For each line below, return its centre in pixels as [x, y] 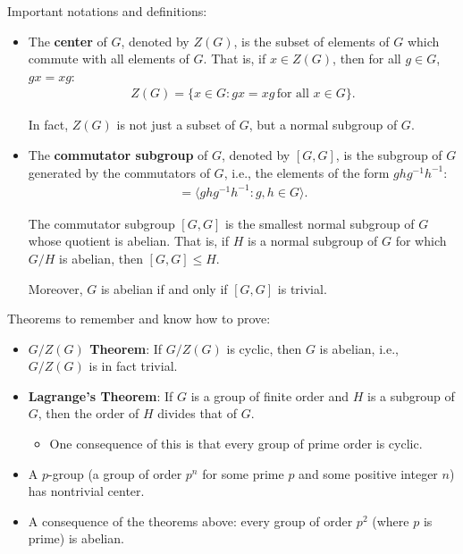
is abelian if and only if [164, 288]
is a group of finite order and [270, 395]
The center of [67, 41]
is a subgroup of [411, 395]
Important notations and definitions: [107, 11]
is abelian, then [101, 258]
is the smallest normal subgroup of [320, 223]
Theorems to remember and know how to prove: [139, 319]
